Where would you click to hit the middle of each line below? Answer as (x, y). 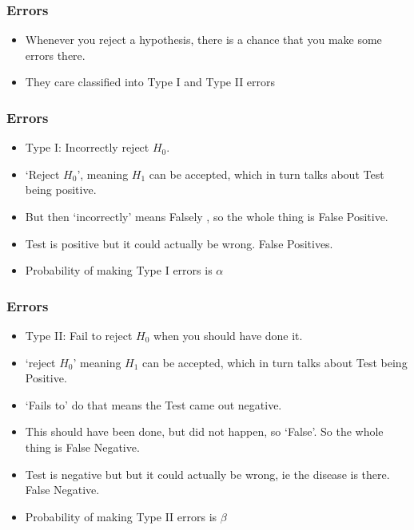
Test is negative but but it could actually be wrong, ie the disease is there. (207, 474)
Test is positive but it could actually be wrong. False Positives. (179, 243)
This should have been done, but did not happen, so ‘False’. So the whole (204, 431)
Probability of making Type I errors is (119, 270)
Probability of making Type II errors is (121, 516)
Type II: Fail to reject (79, 335)
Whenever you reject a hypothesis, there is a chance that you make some (203, 40)
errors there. (55, 55)
